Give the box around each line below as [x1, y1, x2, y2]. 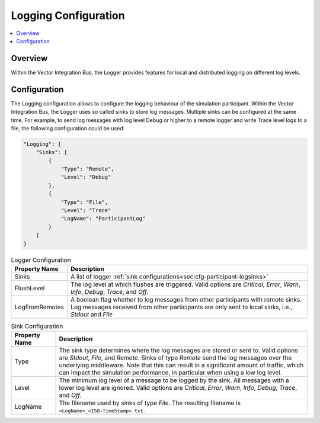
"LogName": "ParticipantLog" [60, 215, 146, 222]
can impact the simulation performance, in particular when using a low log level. [59, 368, 283, 377]
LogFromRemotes [14, 303, 65, 311]
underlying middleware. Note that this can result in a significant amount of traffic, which [59, 361, 304, 370]
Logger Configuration [11, 255, 71, 264]
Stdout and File [70, 310, 113, 318]
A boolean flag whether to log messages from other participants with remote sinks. [70, 295, 302, 303]
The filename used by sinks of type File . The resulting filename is [59, 399, 241, 407]
